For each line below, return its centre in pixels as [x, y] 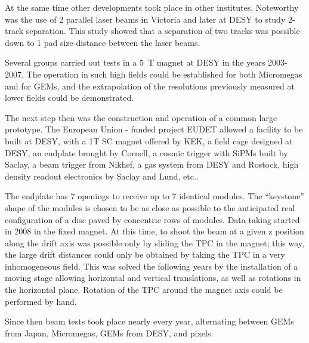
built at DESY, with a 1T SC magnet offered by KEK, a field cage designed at [149, 140]
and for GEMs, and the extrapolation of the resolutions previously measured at [150, 86]
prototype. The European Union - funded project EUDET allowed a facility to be [154, 129]
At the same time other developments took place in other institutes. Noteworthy [152, 7]
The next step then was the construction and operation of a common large [141, 117]
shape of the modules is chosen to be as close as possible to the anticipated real [150, 207]
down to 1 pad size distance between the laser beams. [103, 42]
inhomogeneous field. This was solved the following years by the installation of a [152, 266]
